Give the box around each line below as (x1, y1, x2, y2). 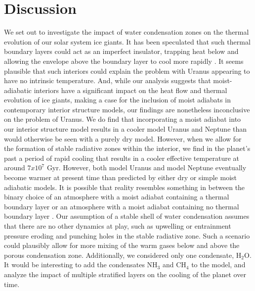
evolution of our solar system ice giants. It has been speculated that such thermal (4, 36, 251, 47)
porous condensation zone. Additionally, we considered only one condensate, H (4, 249, 242, 260)
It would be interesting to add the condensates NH (4, 259, 158, 270)
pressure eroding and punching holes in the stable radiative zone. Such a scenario (4, 230, 250, 241)
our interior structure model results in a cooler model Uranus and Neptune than (4, 124, 247, 134)
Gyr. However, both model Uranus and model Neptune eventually (46, 162, 247, 173)
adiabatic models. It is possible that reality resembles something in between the (4, 182, 245, 192)
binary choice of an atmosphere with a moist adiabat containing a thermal (4, 192, 229, 202)
